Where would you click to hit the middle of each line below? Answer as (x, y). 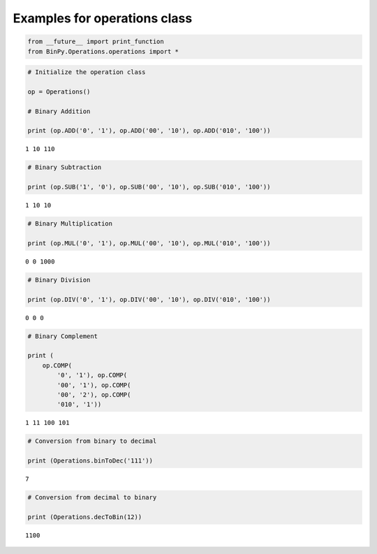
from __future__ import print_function (96, 42)
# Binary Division (59, 280)
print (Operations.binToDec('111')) (90, 461)
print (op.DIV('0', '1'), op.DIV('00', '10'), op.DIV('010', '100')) (149, 299)
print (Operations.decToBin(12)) (85, 517)
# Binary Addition (59, 111)
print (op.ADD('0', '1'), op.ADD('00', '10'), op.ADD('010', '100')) (149, 131)
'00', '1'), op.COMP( (94, 385)
